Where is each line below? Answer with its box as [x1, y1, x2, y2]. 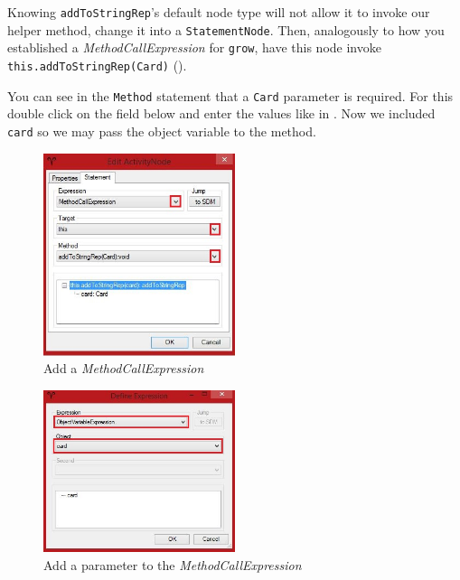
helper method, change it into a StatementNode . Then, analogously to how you [7, 20, 445, 39]
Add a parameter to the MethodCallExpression [43, 555, 302, 574]
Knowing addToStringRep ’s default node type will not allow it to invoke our [7, 3, 430, 21]
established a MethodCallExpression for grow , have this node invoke [7, 38, 381, 57]
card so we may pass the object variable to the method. [7, 121, 316, 140]
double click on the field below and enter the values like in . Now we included [7, 104, 436, 123]
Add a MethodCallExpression [43, 359, 204, 378]
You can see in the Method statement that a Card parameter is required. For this [7, 86, 454, 105]
